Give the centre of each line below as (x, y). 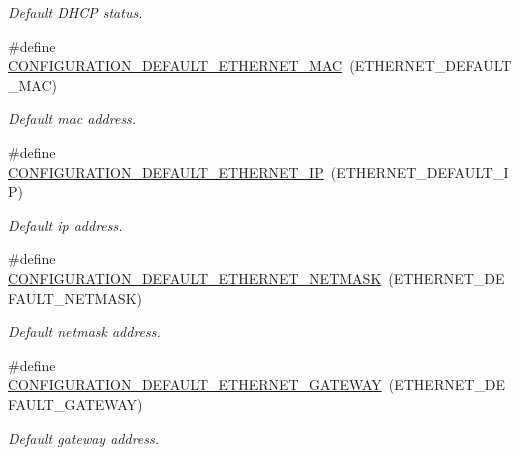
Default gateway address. (84, 437)
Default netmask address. (84, 331)
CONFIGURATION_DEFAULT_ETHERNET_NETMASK (195, 277)
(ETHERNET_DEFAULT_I (419, 171)
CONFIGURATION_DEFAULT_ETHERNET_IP (166, 171)
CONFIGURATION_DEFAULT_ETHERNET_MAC (175, 65)
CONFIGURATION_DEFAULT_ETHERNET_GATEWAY (195, 384)
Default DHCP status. (75, 12)
